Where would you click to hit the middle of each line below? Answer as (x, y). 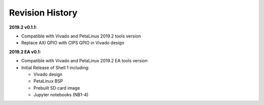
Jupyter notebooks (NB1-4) (61, 95)
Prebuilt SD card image (57, 88)
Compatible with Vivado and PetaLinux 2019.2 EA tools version (84, 61)
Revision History (43, 13)
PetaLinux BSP (48, 81)
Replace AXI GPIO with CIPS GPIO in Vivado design (73, 43)
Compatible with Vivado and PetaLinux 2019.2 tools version (81, 36)
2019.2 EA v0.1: (25, 52)
